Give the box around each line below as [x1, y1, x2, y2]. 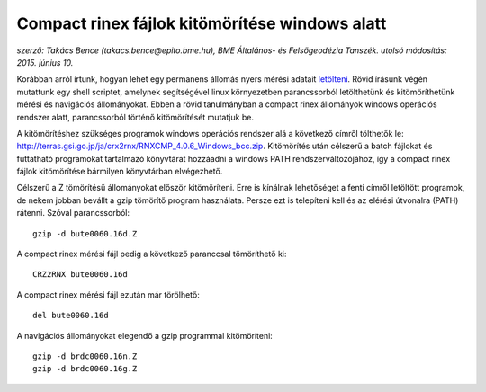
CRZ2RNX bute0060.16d [32, 270, 128, 280]
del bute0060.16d [32, 310, 109, 321]
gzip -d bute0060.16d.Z [32, 228, 138, 238]
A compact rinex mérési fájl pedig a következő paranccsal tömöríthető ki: [16, 248, 287, 260]
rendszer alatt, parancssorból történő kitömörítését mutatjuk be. [16, 111, 254, 122]
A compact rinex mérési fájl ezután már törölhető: [16, 289, 200, 300]
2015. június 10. [16, 57, 74, 67]
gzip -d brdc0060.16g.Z [32, 364, 138, 374]
